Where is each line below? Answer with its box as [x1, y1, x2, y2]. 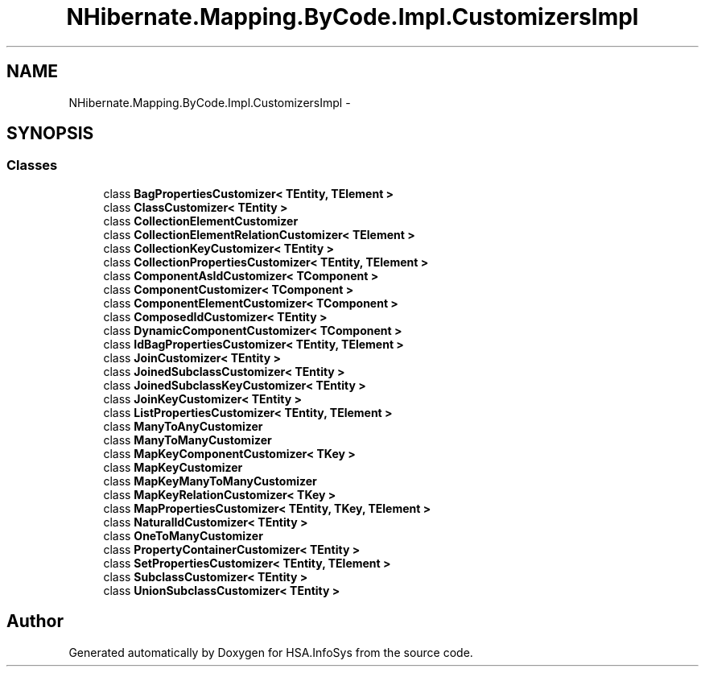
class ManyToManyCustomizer [103, 432, 272, 447]
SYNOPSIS [6, 123, 94, 144]
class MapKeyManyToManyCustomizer [103, 473, 317, 488]
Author [6, 611, 64, 632]
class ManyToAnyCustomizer [103, 419, 263, 433]
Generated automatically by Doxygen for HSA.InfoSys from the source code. [68, 645, 473, 659]
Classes [6, 157, 58, 174]
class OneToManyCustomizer [103, 528, 263, 543]
